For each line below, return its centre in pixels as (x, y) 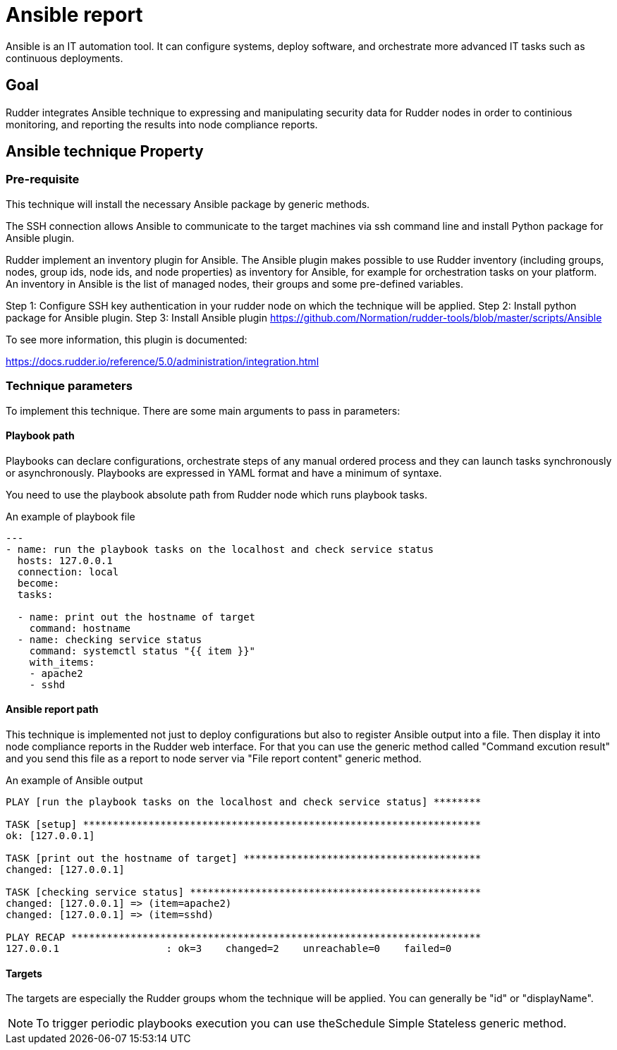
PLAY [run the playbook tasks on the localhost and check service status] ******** (244, 802)
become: (38, 583)
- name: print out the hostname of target (136, 617)
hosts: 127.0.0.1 (65, 560)
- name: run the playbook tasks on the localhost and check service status (220, 549)
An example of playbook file (71, 516)
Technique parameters (69, 386)
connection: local (68, 572)
